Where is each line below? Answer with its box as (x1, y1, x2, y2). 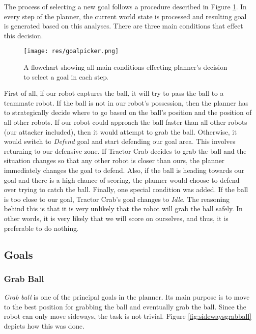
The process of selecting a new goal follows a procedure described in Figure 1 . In (4, 1, 247, 11)
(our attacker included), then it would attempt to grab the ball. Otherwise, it (4, 126, 237, 137)
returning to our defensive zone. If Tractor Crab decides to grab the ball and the (4, 145, 247, 156)
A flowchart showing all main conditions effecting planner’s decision (24, 62, 228, 72)
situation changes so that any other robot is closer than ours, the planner (4, 155, 225, 166)
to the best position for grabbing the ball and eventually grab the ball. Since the (4, 301, 247, 311)
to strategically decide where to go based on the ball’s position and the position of (4, 107, 252, 117)
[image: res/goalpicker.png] (24, 48, 119, 55)
